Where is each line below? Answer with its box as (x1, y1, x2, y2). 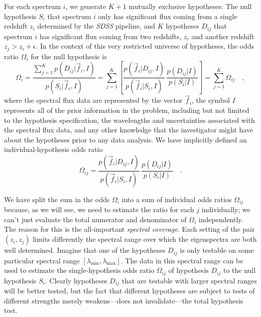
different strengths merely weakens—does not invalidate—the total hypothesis (4, 295, 243, 305)
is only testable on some (180, 245, 254, 255)
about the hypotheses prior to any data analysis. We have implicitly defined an (4, 134, 247, 144)
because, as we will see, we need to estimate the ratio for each (4, 204, 194, 215)
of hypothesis (168, 265, 209, 275)
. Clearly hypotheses (45, 275, 107, 285)
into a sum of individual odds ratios (121, 194, 232, 204)
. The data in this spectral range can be (120, 255, 243, 265)
